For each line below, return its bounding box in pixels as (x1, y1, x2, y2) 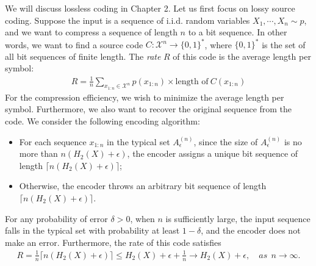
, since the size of (193, 135, 258, 148)
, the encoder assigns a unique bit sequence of (127, 147, 298, 160)
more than (19, 147, 58, 160)
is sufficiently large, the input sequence (165, 212, 311, 225)
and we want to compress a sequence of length (5, 26, 178, 38)
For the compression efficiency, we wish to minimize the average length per (5, 90, 284, 103)
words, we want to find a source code (5, 38, 143, 51)
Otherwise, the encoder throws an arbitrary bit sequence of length (19, 179, 267, 192)
